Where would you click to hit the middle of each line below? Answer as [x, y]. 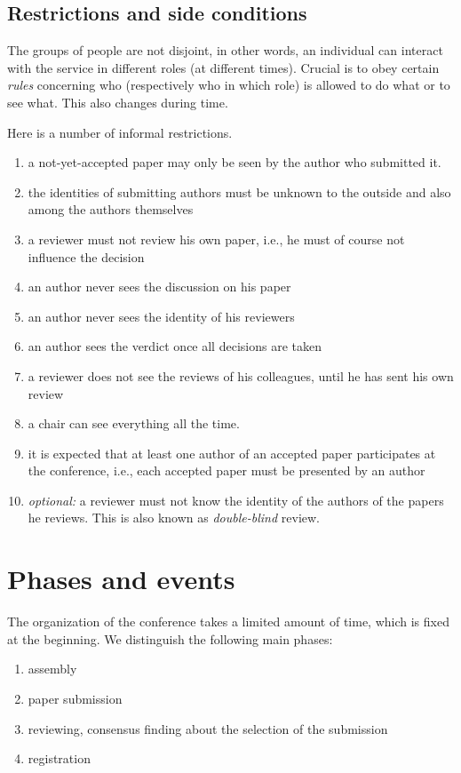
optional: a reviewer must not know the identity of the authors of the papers [236, 500]
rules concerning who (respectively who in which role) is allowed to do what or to [229, 85]
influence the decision [86, 256]
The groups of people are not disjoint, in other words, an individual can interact [225, 50]
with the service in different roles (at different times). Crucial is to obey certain [223, 67]
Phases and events [121, 579]
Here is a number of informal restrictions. [120, 132]
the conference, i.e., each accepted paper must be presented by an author [227, 470]
